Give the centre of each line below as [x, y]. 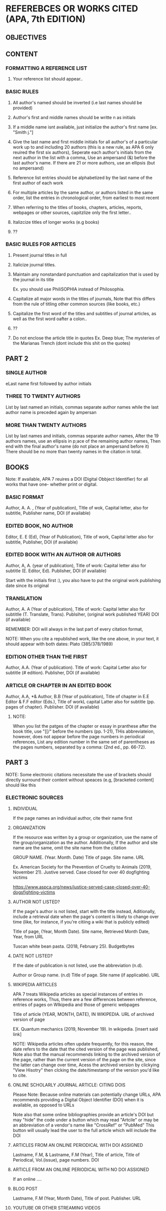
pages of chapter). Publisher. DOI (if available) [52, 707]
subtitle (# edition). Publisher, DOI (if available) [53, 673]
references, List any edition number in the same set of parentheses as [84, 742]
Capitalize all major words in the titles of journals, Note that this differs [84, 298]
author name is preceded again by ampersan [51, 412]
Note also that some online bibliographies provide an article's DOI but [83, 1114]
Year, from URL [28, 936]
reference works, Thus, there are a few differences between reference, [85, 999]
